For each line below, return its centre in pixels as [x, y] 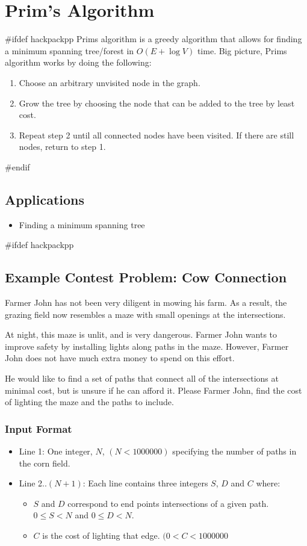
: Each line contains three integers [145, 483]
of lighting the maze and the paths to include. [89, 402]
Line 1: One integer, [56, 451]
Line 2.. [33, 483]
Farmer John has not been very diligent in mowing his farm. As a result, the [146, 302]
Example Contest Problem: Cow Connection [146, 277]
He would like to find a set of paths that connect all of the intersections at [142, 378]
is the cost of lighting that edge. [101, 535]
